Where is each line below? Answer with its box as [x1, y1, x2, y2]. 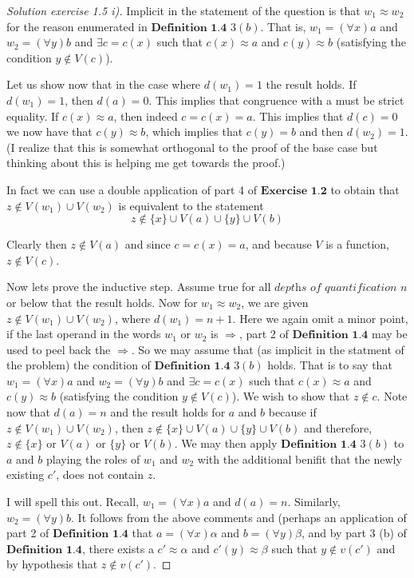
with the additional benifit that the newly [197, 450, 402, 467]
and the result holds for [110, 404, 226, 421]
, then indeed [113, 107, 178, 124]
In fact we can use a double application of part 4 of [6, 181, 257, 197]
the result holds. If [266, 76, 357, 93]
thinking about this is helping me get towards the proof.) [6, 154, 286, 171]
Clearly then [6, 236, 67, 253]
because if [268, 404, 317, 421]
